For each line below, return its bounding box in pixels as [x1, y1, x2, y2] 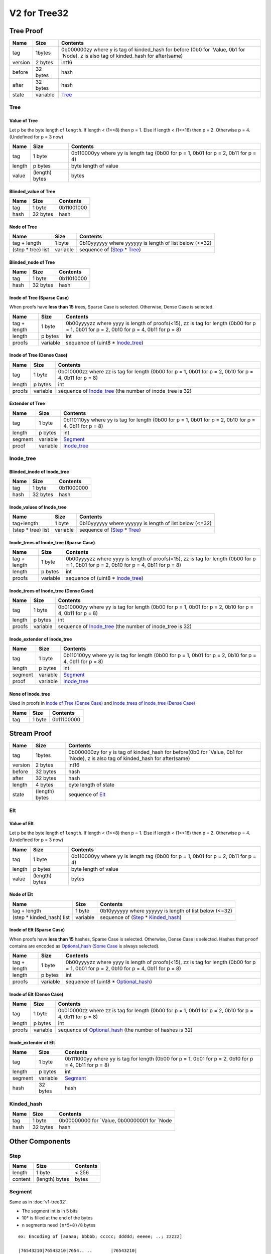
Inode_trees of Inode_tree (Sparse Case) [9, 539, 95, 545]
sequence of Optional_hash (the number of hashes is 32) [58, 1026, 193, 1033]
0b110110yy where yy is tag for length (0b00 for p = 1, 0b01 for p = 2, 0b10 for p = [63, 416, 255, 423]
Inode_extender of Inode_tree [9, 636, 72, 642]
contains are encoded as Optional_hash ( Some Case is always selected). [9, 943, 160, 949]
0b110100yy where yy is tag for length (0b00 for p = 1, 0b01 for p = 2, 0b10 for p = [63, 652, 257, 659]
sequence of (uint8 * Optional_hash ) [65, 978, 153, 985]
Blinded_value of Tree [9, 189, 55, 195]
